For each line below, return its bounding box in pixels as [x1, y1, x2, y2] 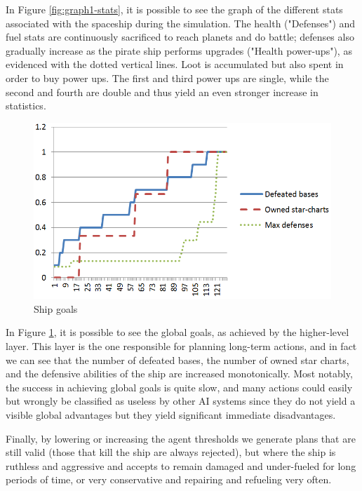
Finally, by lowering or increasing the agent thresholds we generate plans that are [6, 431, 356, 445]
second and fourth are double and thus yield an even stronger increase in [6, 84, 319, 99]
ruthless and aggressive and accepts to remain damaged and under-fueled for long [6, 458, 356, 473]
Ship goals [34, 301, 78, 316]
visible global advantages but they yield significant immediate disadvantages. [6, 407, 336, 422]
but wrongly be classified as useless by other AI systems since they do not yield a [6, 394, 356, 408]
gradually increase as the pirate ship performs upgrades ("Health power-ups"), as [6, 43, 352, 58]
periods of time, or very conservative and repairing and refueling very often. [6, 472, 332, 487]
